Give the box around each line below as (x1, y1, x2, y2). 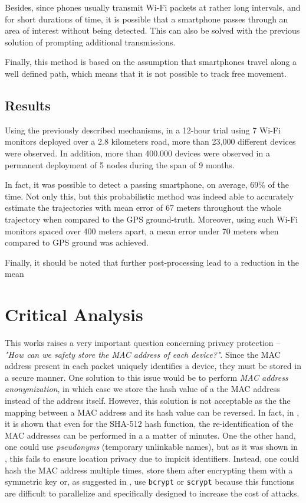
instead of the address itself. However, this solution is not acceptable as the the (5, 394, 291, 406)
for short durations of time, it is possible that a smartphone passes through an (5, 12, 288, 25)
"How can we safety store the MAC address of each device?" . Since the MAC (5, 348, 281, 360)
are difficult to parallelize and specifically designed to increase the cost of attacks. (5, 486, 300, 499)
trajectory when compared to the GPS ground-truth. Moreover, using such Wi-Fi (5, 213, 298, 225)
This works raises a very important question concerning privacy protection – (5, 337, 281, 349)
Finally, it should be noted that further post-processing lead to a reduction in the (5, 256, 299, 268)
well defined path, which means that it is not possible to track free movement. (5, 67, 287, 79)
